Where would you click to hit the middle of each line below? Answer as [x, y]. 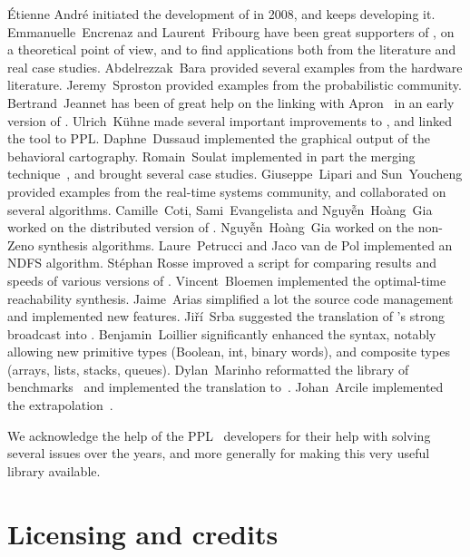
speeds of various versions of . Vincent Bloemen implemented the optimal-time [227, 280]
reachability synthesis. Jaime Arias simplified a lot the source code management [230, 298]
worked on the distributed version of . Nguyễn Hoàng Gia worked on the [211, 227]
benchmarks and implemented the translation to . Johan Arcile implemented [225, 387]
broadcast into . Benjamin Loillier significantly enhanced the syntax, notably [222, 333]
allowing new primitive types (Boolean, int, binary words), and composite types [229, 352]
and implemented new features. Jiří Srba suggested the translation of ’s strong [226, 316]
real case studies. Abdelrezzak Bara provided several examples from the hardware [235, 67]
